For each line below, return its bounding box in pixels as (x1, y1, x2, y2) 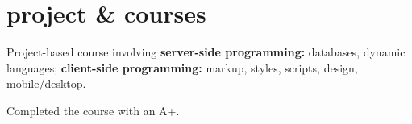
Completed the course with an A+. (6, 101, 180, 118)
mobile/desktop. (6, 75, 86, 92)
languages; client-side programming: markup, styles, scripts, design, (6, 59, 358, 76)
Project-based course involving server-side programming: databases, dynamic (6, 43, 406, 60)
